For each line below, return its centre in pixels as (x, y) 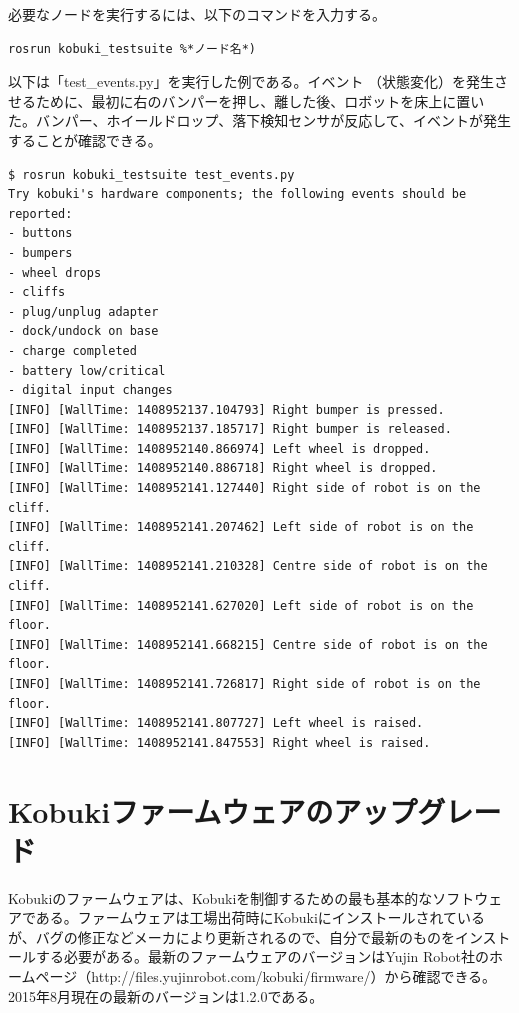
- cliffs (37, 292)
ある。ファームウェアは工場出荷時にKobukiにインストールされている (260, 917)
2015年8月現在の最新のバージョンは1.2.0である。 (166, 995)
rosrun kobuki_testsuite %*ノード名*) (132, 48)
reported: (40, 213)
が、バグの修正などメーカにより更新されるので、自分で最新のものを (231, 936)
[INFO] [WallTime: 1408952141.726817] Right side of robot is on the (244, 684)
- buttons (40, 233)
